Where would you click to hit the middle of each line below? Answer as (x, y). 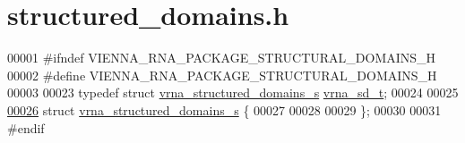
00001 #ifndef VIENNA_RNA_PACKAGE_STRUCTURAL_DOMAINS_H (222, 58)
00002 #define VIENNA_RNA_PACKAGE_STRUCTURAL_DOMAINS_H (222, 75)
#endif (26, 127)
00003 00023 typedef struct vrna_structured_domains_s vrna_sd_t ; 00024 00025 (233, 93)
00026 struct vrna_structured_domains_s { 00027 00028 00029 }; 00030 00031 (224, 109)
